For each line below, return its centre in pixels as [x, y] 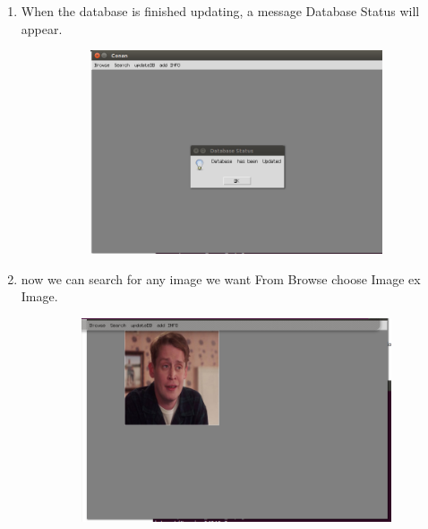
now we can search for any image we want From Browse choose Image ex [221, 278]
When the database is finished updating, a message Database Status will [220, 11]
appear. [42, 28]
